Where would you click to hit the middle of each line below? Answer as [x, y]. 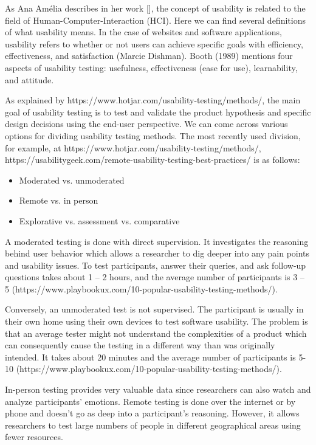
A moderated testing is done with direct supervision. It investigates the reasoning [157, 241]
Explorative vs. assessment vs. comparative [99, 220]
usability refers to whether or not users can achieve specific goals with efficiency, [154, 43]
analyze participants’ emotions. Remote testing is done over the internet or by [150, 401]
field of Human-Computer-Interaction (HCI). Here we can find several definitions [155, 20]
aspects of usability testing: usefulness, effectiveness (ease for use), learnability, [151, 67]
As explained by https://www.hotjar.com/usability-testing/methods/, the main [153, 100]
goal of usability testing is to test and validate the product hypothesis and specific [158, 112]
